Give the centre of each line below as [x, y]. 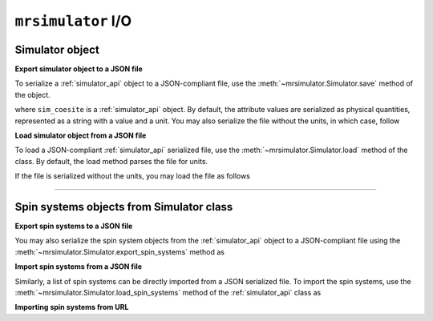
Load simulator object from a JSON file [81, 135]
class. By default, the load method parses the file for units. [111, 161]
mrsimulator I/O [73, 21]
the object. [33, 94]
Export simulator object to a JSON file [79, 69]
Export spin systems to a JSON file [74, 226]
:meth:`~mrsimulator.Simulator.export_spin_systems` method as [119, 251]
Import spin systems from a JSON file [79, 267]
